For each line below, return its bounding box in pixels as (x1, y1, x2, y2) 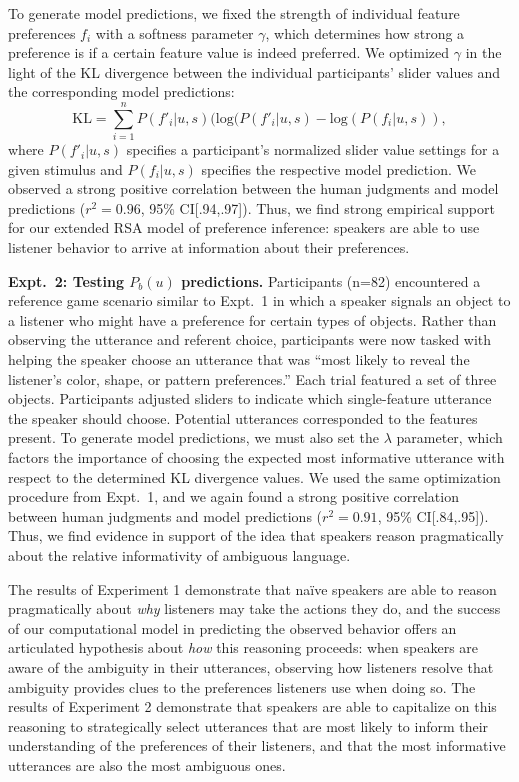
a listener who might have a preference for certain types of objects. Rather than (8, 309, 497, 330)
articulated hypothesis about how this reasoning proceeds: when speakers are (8, 637, 479, 658)
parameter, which (396, 427, 503, 448)
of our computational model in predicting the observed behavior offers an (8, 617, 457, 638)
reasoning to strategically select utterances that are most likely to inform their (8, 715, 489, 736)
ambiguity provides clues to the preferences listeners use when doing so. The (8, 676, 476, 697)
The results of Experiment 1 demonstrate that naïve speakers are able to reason (8, 578, 497, 599)
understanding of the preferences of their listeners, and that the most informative (8, 735, 506, 756)
